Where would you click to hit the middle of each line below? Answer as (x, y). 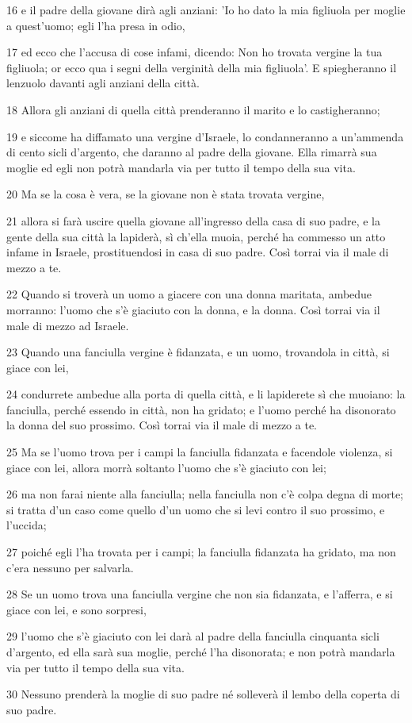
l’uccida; (27, 525)
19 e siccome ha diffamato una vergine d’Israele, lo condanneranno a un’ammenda (205, 136)
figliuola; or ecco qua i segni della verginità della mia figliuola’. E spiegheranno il (202, 67)
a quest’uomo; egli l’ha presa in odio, (96, 25)
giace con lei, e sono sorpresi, (76, 609)
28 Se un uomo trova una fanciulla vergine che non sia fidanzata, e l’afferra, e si (200, 594)
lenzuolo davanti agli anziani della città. (103, 83)
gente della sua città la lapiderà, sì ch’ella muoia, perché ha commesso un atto (196, 236)
